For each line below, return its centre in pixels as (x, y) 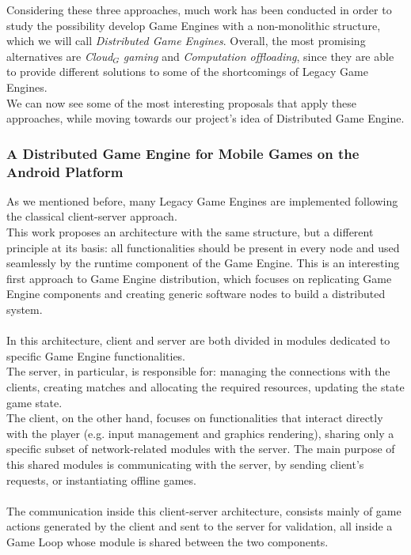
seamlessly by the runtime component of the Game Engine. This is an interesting (203, 263)
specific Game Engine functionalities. (96, 355)
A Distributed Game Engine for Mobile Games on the (183, 153)
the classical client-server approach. (92, 216)
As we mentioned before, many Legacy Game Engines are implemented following (202, 200)
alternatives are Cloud (60, 56)
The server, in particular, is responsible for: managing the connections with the (198, 371)
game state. (34, 402)
